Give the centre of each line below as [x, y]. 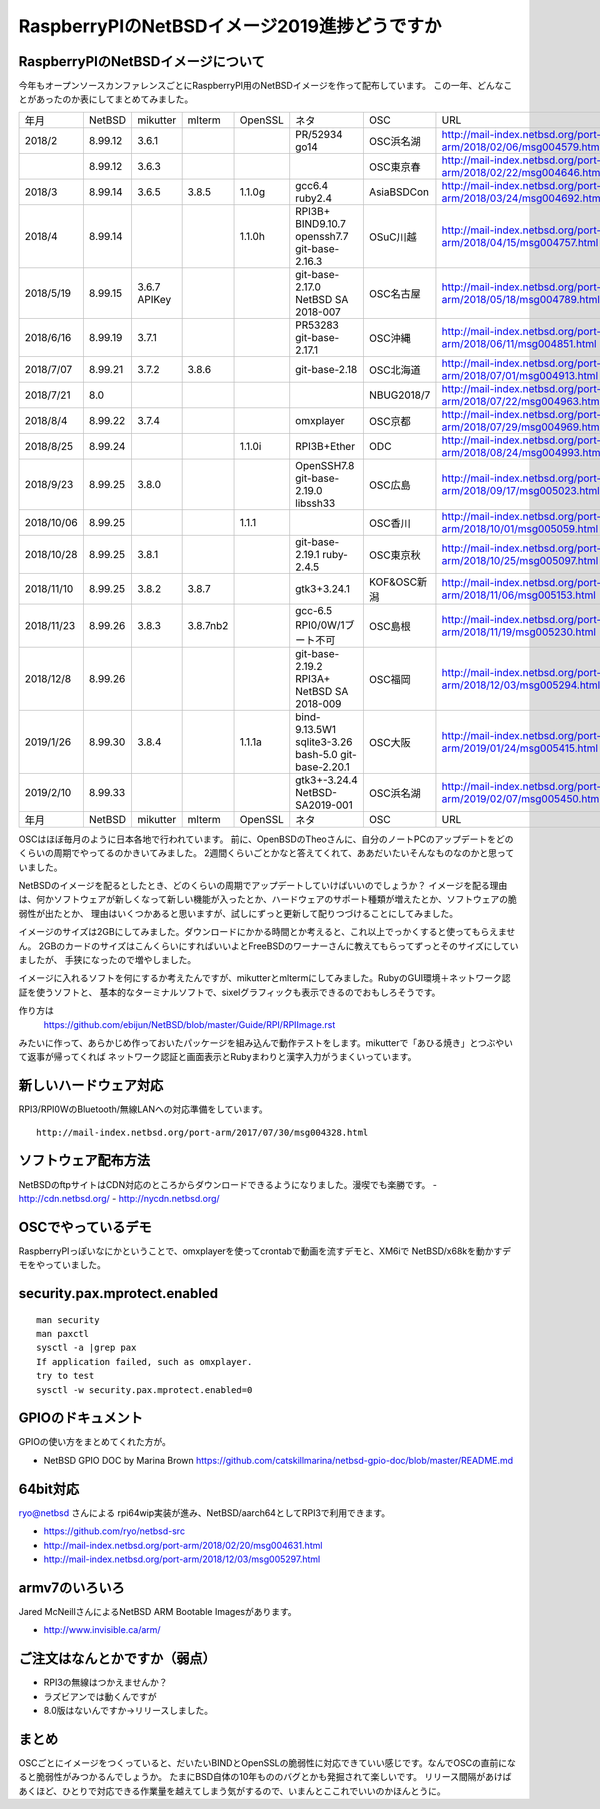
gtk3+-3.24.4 [327, 780]
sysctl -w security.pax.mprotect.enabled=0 [144, 1389]
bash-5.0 [317, 754]
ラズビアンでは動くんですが [100, 1696]
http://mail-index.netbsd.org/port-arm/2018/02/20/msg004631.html [183, 1545]
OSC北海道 [395, 370]
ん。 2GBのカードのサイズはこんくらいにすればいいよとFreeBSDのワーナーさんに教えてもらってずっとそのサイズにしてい [268, 946]
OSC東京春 [395, 167]
